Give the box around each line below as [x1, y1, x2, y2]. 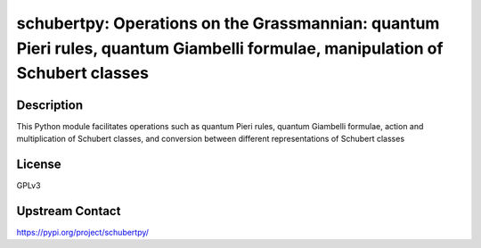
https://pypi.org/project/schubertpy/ [16, 227, 150, 237]
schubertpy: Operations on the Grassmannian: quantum [16, 13, 440, 33]
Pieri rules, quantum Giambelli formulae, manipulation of [16, 38, 444, 58]
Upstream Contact [16, 203, 121, 219]
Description [16, 97, 84, 112]
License [16, 156, 61, 171]
